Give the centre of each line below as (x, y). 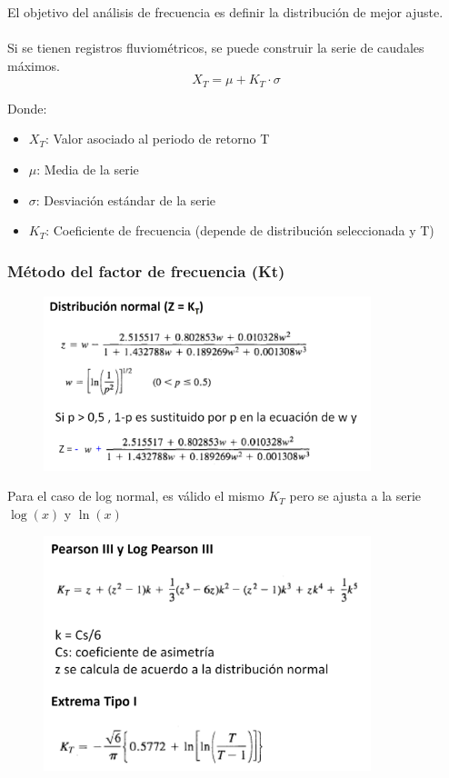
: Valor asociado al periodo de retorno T (157, 139)
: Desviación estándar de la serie (126, 199)
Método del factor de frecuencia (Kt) (146, 270)
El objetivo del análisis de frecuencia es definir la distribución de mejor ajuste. (225, 12)
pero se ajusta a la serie (355, 496)
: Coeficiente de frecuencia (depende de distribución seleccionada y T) (240, 230)
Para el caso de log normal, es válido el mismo (136, 496)
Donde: (27, 108)
